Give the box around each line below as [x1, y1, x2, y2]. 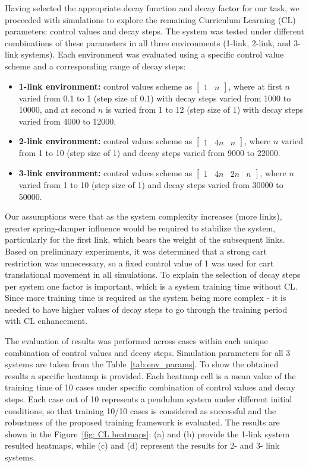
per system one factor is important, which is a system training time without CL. [5, 279, 298, 292]
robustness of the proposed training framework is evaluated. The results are [5, 416, 280, 428]
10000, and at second [18, 103, 96, 116]
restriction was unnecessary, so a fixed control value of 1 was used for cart [5, 256, 274, 269]
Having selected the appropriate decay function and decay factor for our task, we [5, 2, 299, 14]
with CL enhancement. [5, 314, 88, 327]
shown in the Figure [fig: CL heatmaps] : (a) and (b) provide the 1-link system [5, 427, 290, 440]
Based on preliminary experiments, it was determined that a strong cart [5, 244, 267, 257]
